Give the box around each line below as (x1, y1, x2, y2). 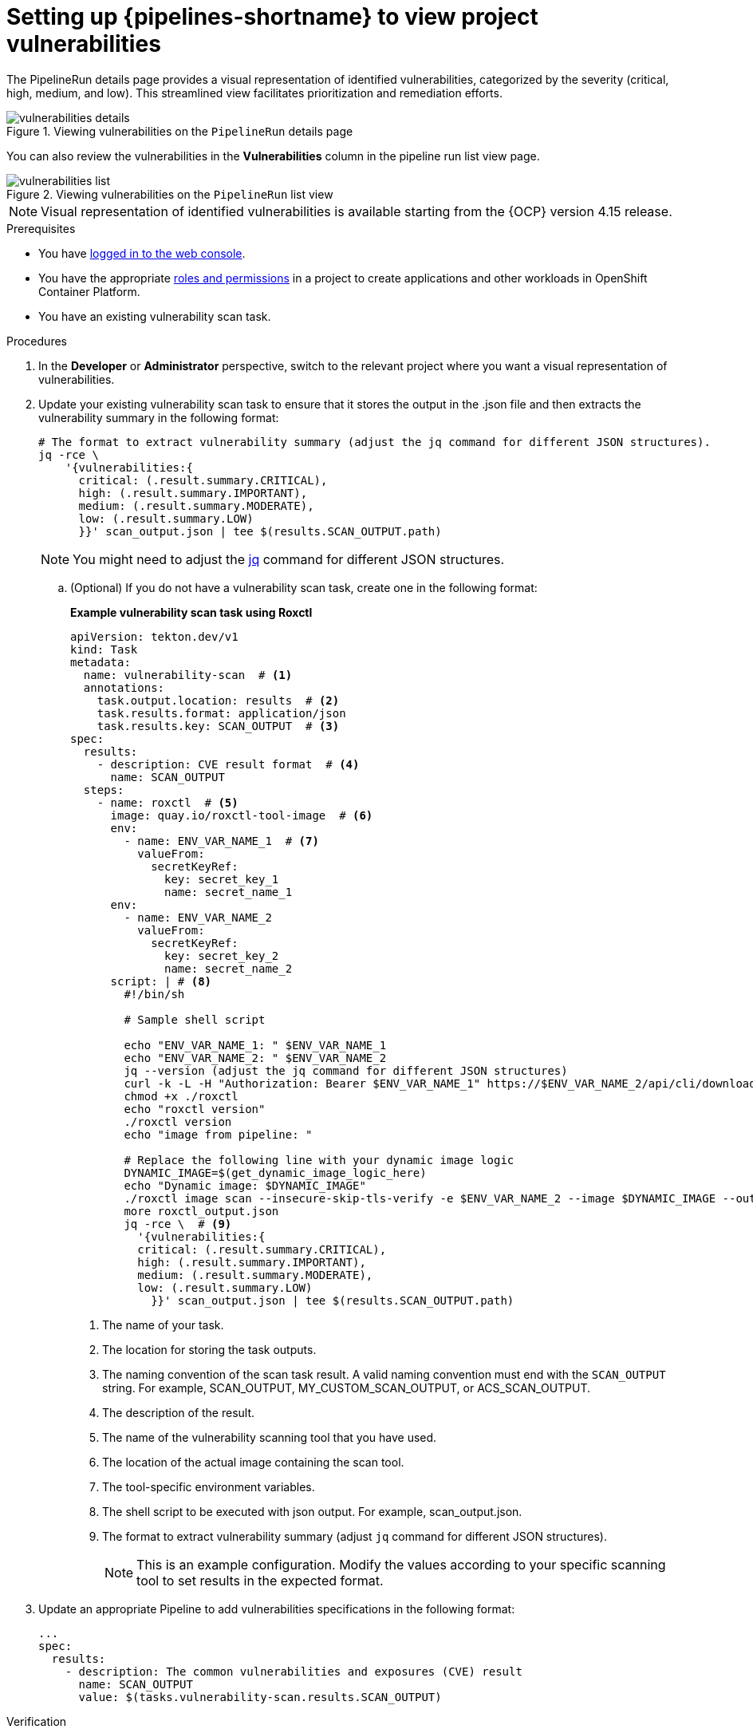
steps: (83, 783, 124, 796)
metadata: (70, 655, 131, 669)
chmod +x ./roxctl (124, 1089, 239, 1103)
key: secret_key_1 (164, 872, 279, 886)
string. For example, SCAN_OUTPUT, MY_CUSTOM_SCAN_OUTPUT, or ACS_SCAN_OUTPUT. (102, 1380, 591, 1395)
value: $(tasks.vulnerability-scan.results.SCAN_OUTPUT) (78, 1690, 442, 1703)
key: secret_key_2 (164, 949, 279, 962)
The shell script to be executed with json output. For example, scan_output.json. (102, 1504, 522, 1518)
